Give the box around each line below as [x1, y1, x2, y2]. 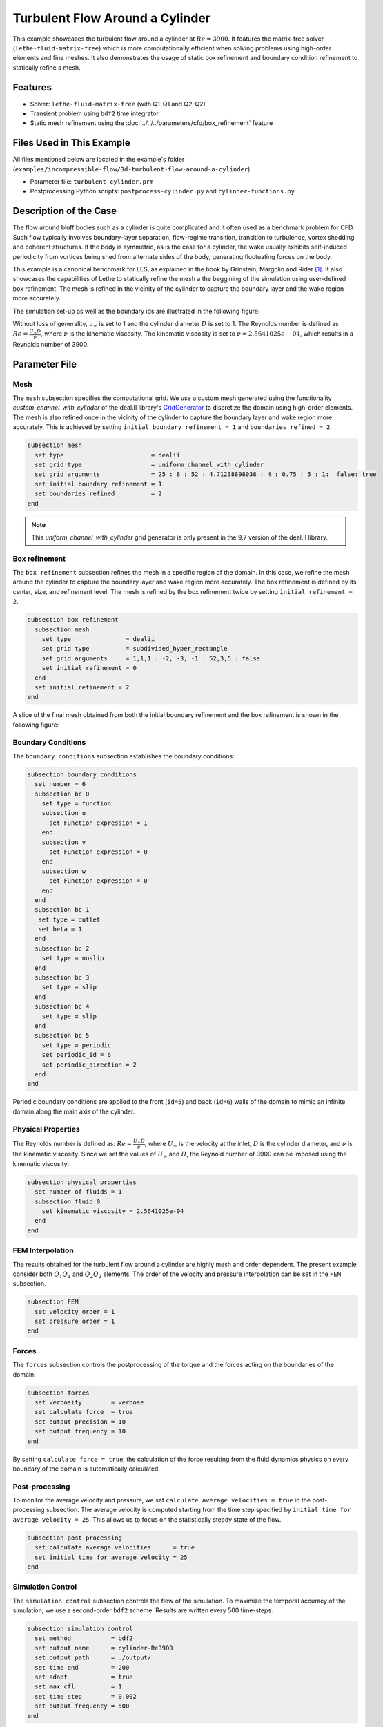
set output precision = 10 [35, 1418, 126, 1426]
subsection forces [27, 1389, 90, 1397]
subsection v [41, 838, 86, 846]
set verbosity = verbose [35, 1398, 144, 1406]
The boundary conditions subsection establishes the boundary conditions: [12, 752, 235, 760]
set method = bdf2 [35, 1634, 134, 1642]
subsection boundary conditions [27, 770, 137, 779]
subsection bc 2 [35, 944, 90, 953]
